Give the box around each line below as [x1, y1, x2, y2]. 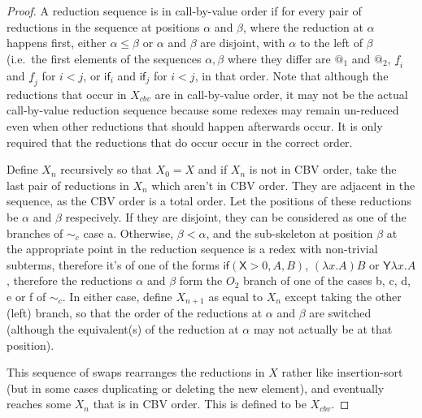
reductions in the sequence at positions [7, 18, 200, 35]
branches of [7, 224, 63, 241]
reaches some [7, 395, 72, 412]
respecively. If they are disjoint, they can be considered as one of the [65, 208, 407, 225]
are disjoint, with [200, 34, 285, 51]
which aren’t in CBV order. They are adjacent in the [151, 176, 415, 193]
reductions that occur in [7, 85, 127, 102]
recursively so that [60, 161, 152, 178]
